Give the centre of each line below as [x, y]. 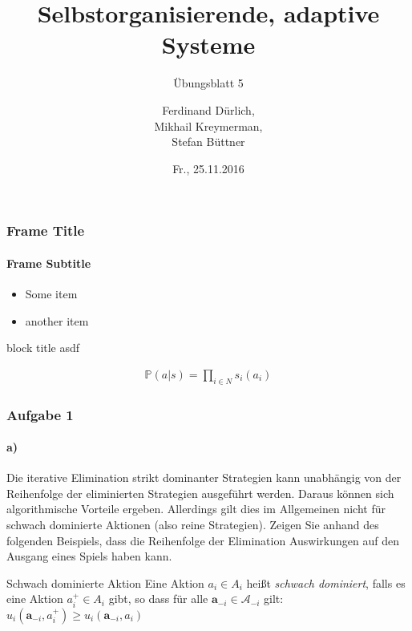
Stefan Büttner [208, 142]
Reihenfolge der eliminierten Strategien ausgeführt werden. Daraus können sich [200, 493]
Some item [51, 293]
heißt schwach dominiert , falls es [326, 582]
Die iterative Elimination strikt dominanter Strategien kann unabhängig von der [204, 477]
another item [57, 320]
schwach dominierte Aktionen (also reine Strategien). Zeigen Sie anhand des [193, 525]
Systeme [208, 44]
